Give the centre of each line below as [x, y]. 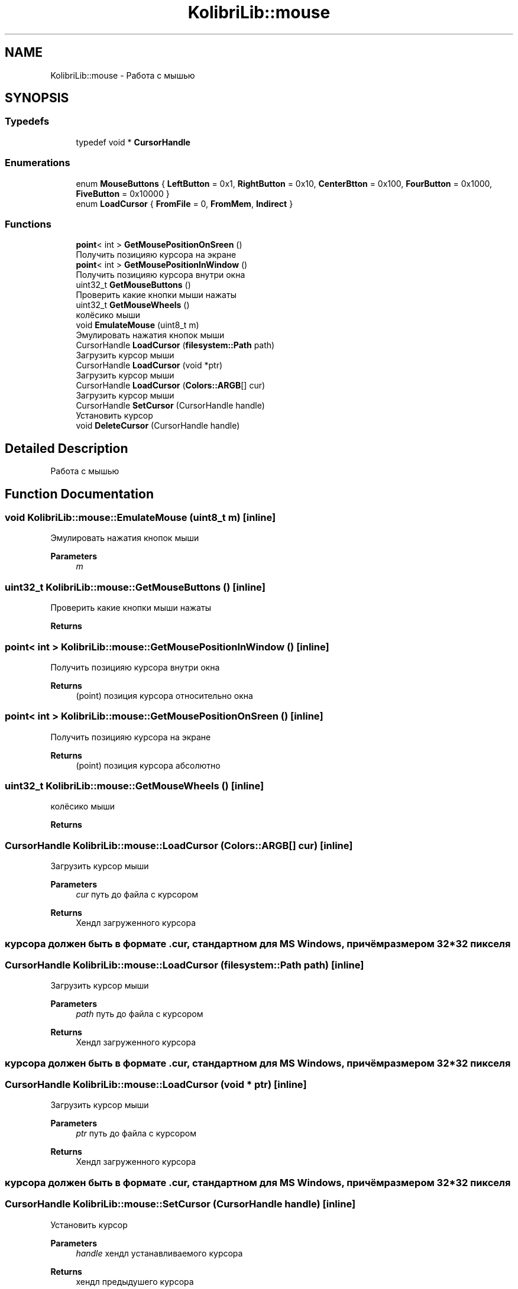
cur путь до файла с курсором [137, 895]
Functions [28, 224]
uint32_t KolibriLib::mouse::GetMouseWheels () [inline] [135, 786]
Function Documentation [79, 494]
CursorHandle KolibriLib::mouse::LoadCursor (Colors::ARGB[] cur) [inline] [179, 845]
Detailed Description [67, 448]
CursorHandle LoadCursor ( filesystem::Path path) [175, 345]
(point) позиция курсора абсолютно [148, 765]
